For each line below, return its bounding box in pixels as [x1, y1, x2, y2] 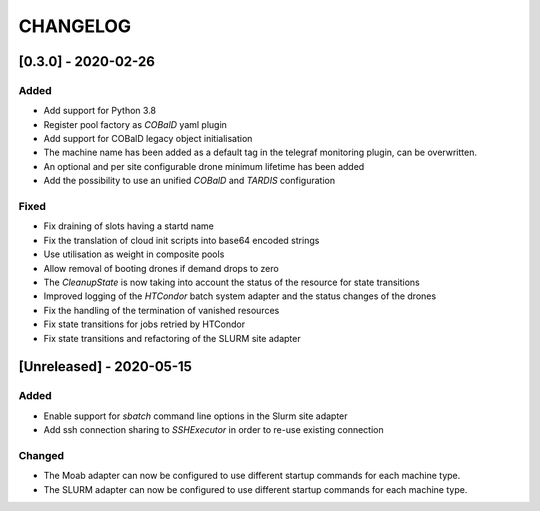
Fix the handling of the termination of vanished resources [43, 304, 280, 316]
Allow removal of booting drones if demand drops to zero [43, 262, 279, 274]
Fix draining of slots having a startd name [43, 220, 214, 232]
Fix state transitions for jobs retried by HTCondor [43, 318, 245, 330]
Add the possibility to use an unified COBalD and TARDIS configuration [43, 175, 335, 187]
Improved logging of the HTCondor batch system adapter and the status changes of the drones [43, 290, 437, 302]
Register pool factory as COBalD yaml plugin [43, 118, 227, 130]
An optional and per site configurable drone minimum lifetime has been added [43, 160, 365, 172]
